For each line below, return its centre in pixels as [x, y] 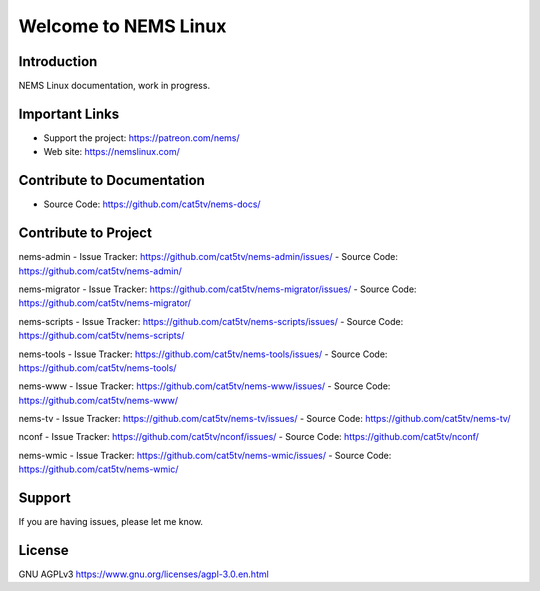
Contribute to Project [85, 233]
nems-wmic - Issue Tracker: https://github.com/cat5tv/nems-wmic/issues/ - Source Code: [205, 455]
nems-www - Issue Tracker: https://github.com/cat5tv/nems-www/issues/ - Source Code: [204, 386]
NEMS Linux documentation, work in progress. [114, 86]
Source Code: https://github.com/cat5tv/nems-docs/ [152, 204]
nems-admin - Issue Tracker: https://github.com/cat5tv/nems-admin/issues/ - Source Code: [208, 257]
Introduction [58, 61]
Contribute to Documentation [111, 180]
